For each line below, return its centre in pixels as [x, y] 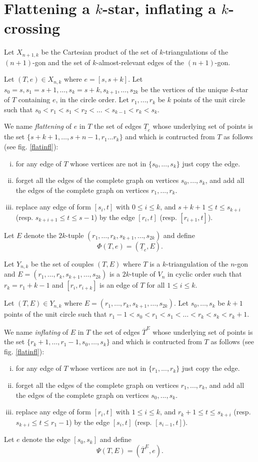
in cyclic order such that [204, 274]
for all [156, 285]
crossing [32, 28]
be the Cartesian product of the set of [99, 52]
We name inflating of [36, 331]
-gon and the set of [61, 62]
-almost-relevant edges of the [140, 62]
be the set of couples [62, 263]
